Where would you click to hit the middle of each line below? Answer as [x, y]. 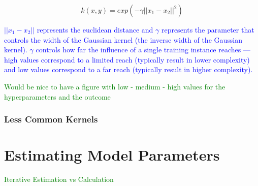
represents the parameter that [208, 29]
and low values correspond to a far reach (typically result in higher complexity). [128, 69]
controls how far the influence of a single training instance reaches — [143, 50]
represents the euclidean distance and [95, 29]
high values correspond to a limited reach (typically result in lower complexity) [127, 59]
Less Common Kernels [51, 119]
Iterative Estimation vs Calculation [59, 179]
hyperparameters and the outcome [57, 96]
